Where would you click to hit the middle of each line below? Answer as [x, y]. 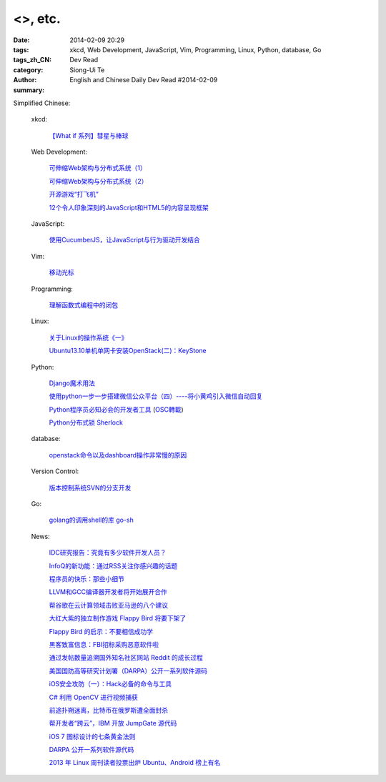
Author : [25, 80]
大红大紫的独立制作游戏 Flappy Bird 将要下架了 [118, 618]
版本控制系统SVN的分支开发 [90, 487]
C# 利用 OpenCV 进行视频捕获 [94, 697]
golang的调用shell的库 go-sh [91, 520]
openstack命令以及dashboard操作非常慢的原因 [118, 455]
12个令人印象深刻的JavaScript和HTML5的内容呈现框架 [129, 207]
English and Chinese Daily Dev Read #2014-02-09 [144, 80]
